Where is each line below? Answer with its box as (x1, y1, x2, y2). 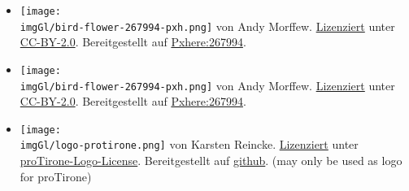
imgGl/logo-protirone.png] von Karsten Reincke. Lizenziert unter (20, 136, 359, 153)
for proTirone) (20, 167, 92, 184)
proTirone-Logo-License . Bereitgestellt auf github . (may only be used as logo (20, 152, 402, 169)
